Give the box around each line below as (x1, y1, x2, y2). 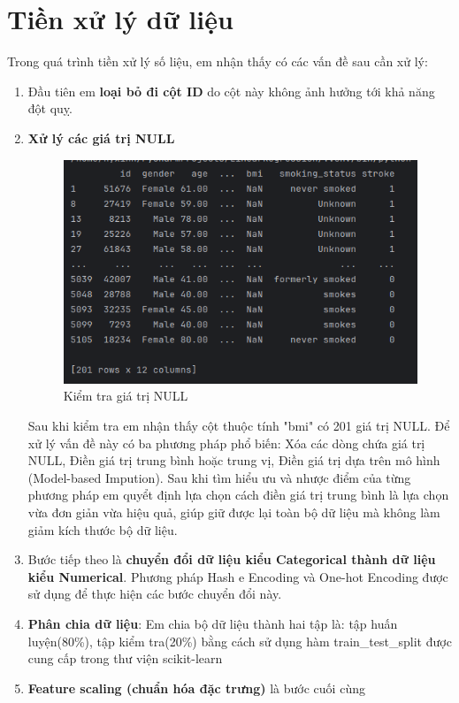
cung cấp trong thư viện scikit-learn (27, 649, 223, 668)
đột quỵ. (27, 99, 73, 118)
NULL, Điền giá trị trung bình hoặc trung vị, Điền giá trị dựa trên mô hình (27, 451, 440, 470)
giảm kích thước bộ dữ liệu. (27, 520, 178, 539)
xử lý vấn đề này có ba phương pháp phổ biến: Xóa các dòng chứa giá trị (27, 433, 425, 452)
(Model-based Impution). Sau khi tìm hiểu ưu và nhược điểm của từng (27, 468, 411, 486)
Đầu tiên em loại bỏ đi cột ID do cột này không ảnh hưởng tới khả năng (27, 81, 435, 100)
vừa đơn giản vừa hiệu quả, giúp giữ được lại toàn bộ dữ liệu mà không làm (27, 502, 440, 521)
